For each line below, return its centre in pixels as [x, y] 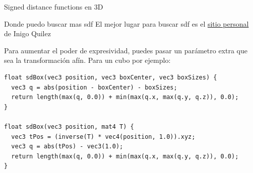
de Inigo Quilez [27, 33]
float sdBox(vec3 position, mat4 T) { [69, 126]
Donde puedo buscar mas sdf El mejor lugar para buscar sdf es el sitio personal [126, 23]
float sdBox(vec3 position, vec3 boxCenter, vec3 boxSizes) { [111, 77]
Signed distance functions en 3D [54, 7]
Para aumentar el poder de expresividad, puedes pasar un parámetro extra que [126, 50]
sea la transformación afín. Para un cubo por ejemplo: [87, 60]
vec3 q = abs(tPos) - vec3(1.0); [67, 147]
